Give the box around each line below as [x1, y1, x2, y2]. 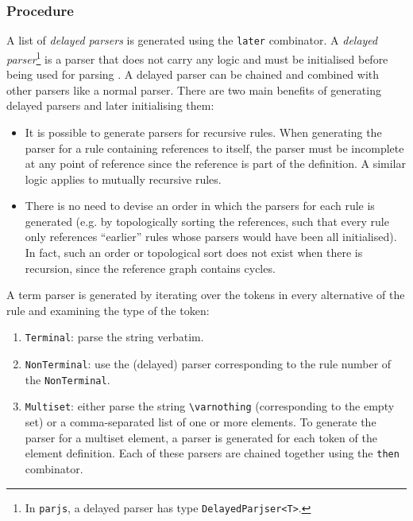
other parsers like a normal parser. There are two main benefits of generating [6, 81, 381, 98]
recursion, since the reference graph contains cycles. [25, 259, 276, 276]
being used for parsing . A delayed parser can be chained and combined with [6, 66, 380, 83]
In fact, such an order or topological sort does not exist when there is [25, 244, 363, 261]
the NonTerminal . [25, 371, 110, 387]
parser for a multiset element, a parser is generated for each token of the [25, 429, 377, 445]
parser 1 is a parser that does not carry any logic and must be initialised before [6, 48, 388, 67]
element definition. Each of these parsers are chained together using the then [25, 445, 399, 461]
